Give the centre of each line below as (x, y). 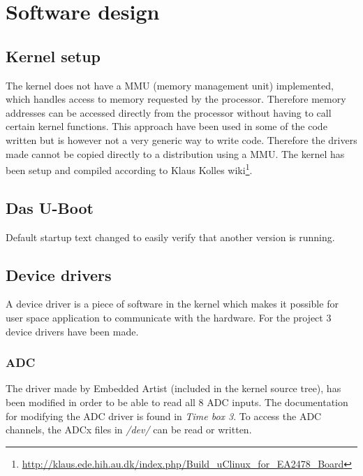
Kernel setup (53, 56)
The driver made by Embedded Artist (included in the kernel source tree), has (173, 388)
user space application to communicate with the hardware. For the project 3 (169, 317)
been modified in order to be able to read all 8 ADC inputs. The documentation (177, 402)
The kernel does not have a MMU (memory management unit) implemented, (170, 85)
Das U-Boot (50, 207)
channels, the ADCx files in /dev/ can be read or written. (129, 430)
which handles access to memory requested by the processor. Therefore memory (176, 99)
